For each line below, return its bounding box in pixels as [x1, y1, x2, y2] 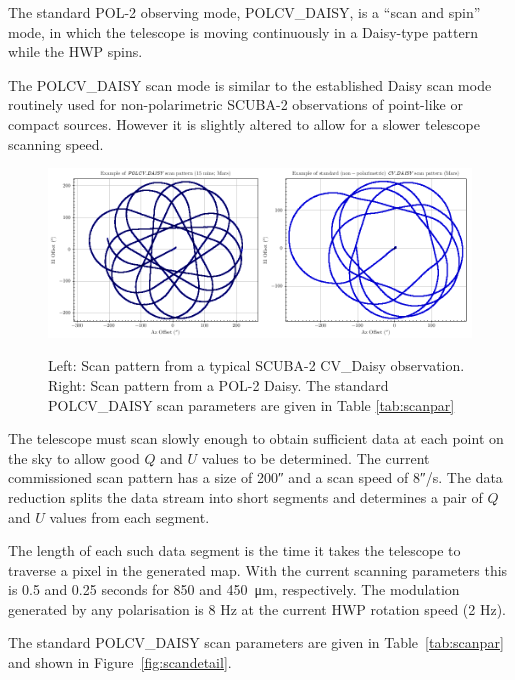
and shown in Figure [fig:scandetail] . [8, 652, 232, 673]
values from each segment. [49, 506, 210, 527]
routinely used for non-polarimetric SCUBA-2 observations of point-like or [8, 94, 463, 115]
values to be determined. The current [201, 447, 430, 468]
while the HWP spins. [8, 41, 143, 62]
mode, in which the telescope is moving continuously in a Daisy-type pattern [8, 21, 478, 42]
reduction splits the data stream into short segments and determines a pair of [8, 486, 483, 507]
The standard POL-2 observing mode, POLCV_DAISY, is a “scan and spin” [8, 2, 481, 22]
